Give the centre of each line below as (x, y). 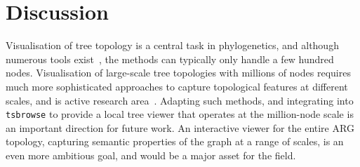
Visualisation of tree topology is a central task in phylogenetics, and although (172, 45)
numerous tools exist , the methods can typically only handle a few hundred (170, 59)
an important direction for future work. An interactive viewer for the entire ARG (180, 127)
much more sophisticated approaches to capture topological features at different (177, 86)
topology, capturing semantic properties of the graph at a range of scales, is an (175, 141)
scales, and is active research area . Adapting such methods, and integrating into (180, 100)
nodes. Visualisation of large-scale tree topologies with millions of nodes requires (178, 73)
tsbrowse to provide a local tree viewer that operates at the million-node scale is (180, 114)
